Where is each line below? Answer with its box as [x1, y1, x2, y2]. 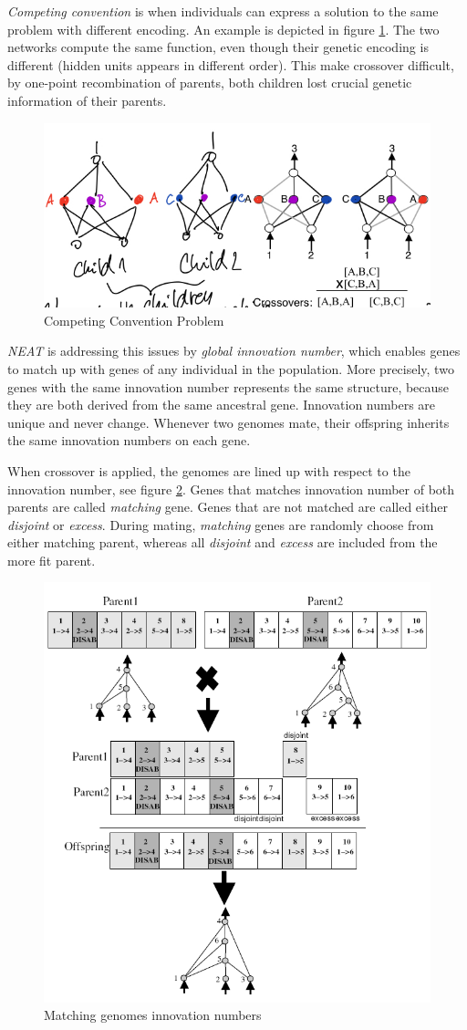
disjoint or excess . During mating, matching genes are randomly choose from [7, 515, 434, 534]
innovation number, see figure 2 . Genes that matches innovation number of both [7, 479, 455, 498]
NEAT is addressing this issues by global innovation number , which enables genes [7, 341, 461, 360]
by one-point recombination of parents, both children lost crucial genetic [7, 73, 412, 92]
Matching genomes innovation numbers [44, 1005, 262, 1025]
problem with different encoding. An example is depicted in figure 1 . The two [7, 19, 440, 38]
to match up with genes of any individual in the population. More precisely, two [7, 359, 454, 378]
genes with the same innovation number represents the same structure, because [7, 377, 450, 396]
